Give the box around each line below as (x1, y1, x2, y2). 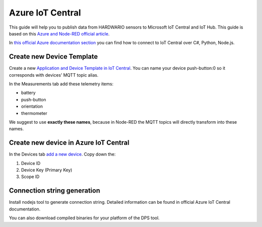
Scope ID (21, 174, 40, 179)
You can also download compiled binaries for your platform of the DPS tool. (9, 215, 160, 221)
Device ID (21, 160, 41, 166)
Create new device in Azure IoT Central (9, 139, 130, 147)
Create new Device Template (9, 52, 98, 61)
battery (21, 90, 36, 96)
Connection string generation (9, 187, 100, 195)
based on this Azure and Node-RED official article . (9, 31, 110, 36)
